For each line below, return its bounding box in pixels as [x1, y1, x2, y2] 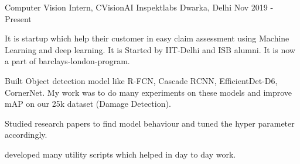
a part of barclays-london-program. [5, 55, 130, 67]
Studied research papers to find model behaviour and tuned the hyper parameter [5, 117, 295, 129]
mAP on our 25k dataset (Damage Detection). [5, 97, 171, 110]
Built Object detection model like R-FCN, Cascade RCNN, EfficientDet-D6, [5, 74, 278, 86]
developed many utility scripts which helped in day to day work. [5, 148, 236, 160]
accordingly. [5, 128, 47, 141]
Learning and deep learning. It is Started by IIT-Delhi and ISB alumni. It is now [5, 43, 295, 55]
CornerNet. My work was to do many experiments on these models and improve [5, 86, 292, 98]
